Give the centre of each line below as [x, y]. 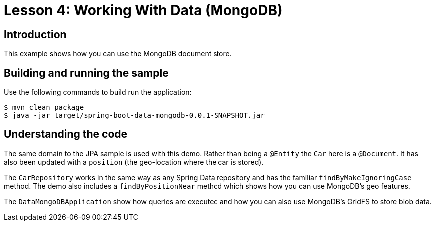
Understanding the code [66, 134]
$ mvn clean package [44, 108]
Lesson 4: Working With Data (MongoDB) [143, 10]
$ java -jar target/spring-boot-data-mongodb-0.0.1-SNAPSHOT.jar [134, 115]
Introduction [35, 34]
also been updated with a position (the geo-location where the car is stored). [134, 162]
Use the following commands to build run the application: [98, 92]
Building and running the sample [86, 73]
